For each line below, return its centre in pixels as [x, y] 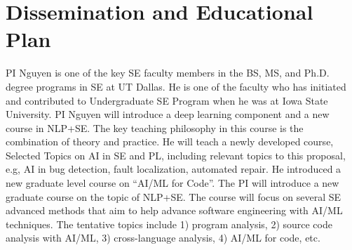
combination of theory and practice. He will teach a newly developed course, [170, 142]
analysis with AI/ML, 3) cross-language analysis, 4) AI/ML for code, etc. [163, 238]
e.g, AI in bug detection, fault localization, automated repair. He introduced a [174, 169]
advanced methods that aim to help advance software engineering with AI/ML [174, 210]
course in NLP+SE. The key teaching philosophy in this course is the [155, 127]
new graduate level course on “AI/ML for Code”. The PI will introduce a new [172, 183]
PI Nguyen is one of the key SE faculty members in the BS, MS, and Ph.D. [168, 73]
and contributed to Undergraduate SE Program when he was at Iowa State [167, 100]
